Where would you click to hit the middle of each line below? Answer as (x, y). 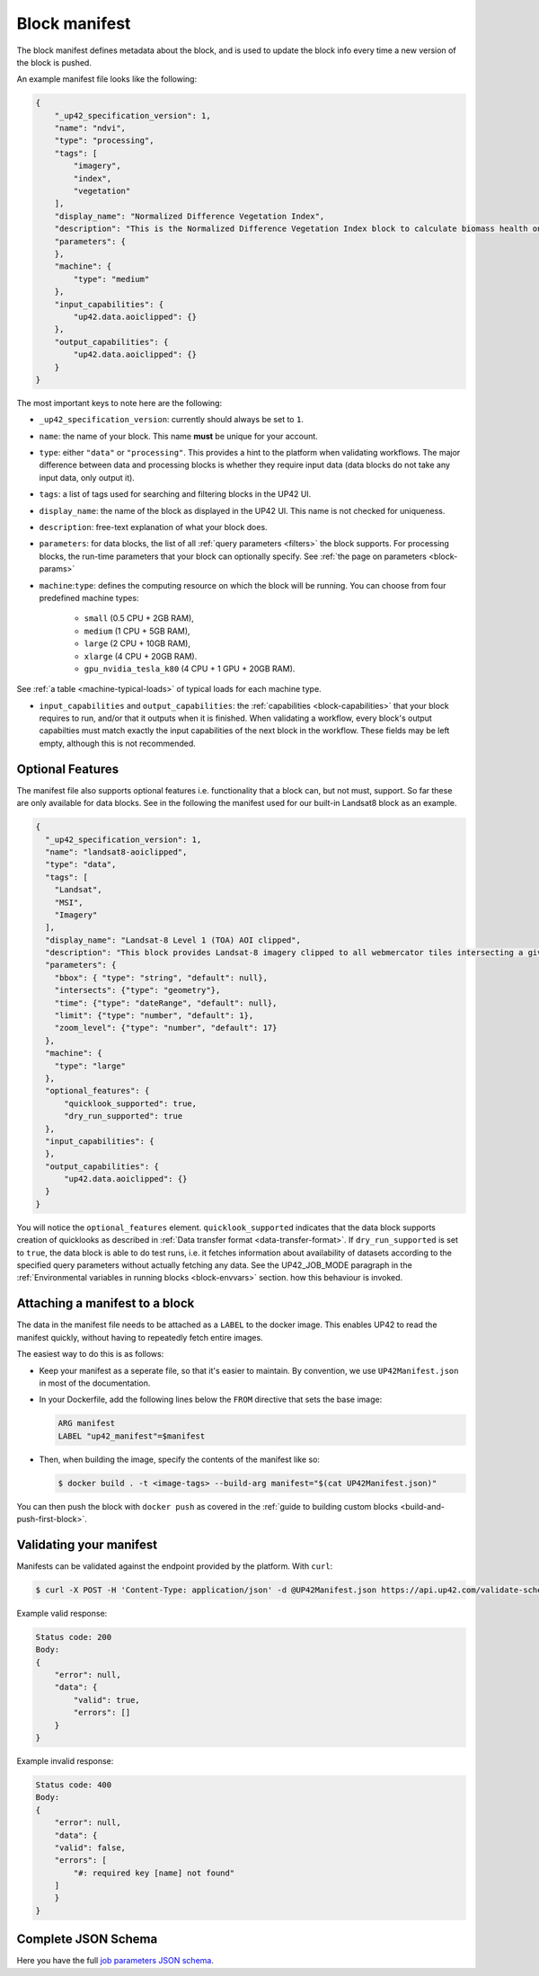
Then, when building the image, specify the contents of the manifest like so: (180, 1459)
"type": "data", (81, 864)
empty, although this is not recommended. (118, 743)
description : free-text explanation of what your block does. (154, 527)
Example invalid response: (65, 1760)
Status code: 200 (74, 1637)
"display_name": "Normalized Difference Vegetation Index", (190, 216)
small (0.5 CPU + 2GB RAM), (139, 618)
